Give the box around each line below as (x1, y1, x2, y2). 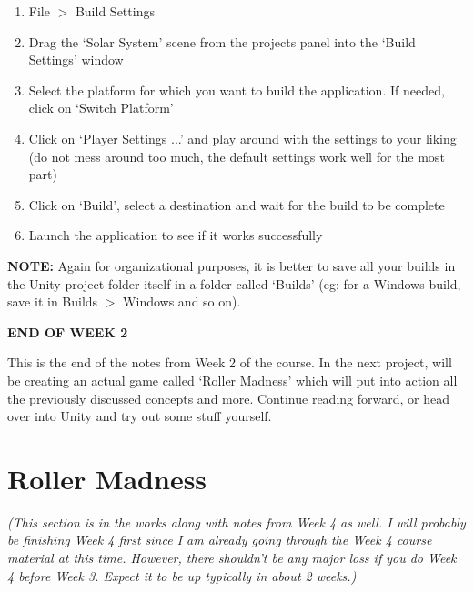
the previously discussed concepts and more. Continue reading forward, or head (7, 388, 449, 407)
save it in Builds (7, 292, 98, 311)
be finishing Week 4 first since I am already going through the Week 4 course (7, 530, 432, 549)
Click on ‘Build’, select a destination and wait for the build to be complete (28, 195, 445, 214)
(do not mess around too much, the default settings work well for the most (28, 146, 445, 166)
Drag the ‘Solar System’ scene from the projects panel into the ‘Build (28, 32, 416, 51)
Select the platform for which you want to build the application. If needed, (28, 80, 445, 99)
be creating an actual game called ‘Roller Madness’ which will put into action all (7, 370, 458, 389)
